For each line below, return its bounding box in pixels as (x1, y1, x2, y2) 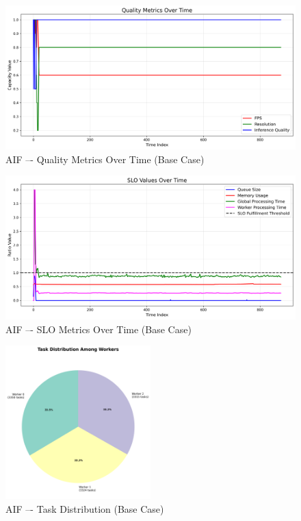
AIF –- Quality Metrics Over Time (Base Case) (5, 152, 205, 166)
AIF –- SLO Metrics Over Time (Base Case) (5, 322, 192, 336)
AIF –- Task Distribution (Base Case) (5, 502, 164, 516)
